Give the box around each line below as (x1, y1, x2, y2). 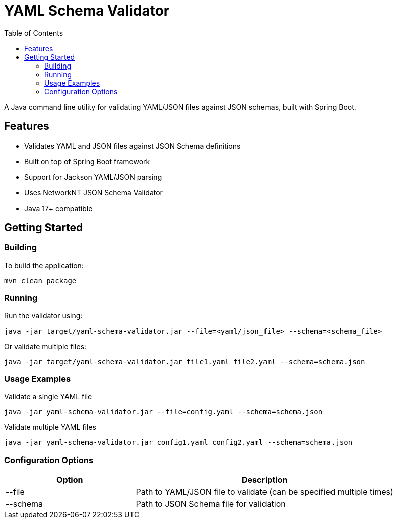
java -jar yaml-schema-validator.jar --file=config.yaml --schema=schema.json (4, 408, 323, 416)
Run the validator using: (4, 311, 83, 320)
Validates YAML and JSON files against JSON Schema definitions (24, 141, 241, 150)
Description (241, 475, 288, 485)
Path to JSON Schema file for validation (136, 499, 286, 509)
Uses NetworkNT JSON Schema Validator (24, 188, 163, 197)
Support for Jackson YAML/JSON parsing (24, 172, 162, 181)
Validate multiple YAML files (4, 423, 96, 432)
